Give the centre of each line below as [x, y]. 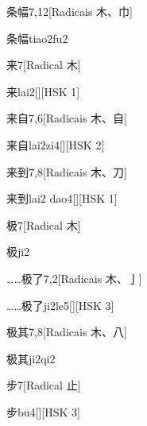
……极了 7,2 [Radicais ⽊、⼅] [74, 278]
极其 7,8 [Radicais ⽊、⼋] [67, 332]
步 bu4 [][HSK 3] [43, 411]
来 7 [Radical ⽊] [44, 65]
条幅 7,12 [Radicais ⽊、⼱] [70, 11]
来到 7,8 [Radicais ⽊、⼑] [67, 171]
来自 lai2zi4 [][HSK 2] [56, 144]
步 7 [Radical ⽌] [44, 385]
